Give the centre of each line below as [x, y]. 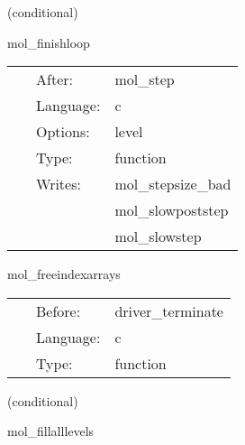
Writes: [59, 184]
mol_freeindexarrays [64, 274]
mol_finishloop [49, 42]
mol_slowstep [158, 236]
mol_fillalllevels [51, 431]
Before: [59, 311]
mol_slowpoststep [172, 210]
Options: [63, 132]
